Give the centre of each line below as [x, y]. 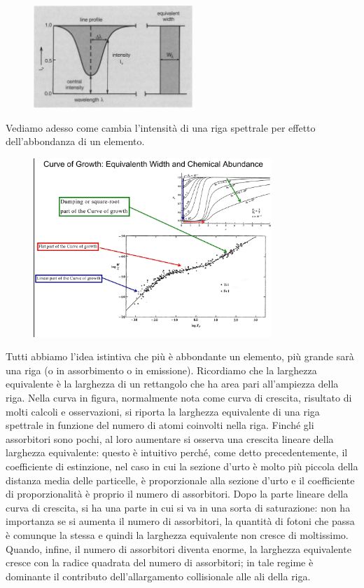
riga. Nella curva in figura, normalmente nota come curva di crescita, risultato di [179, 397]
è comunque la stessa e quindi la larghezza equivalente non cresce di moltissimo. [177, 534]
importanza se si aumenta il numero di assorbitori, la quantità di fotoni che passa [180, 521]
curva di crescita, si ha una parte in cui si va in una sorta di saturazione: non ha [178, 507]
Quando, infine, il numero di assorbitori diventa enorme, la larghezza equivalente [178, 548]
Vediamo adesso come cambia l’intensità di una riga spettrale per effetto [161, 127]
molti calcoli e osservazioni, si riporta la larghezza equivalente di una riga [163, 411]
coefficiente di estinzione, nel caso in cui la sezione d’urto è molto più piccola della [182, 466]
